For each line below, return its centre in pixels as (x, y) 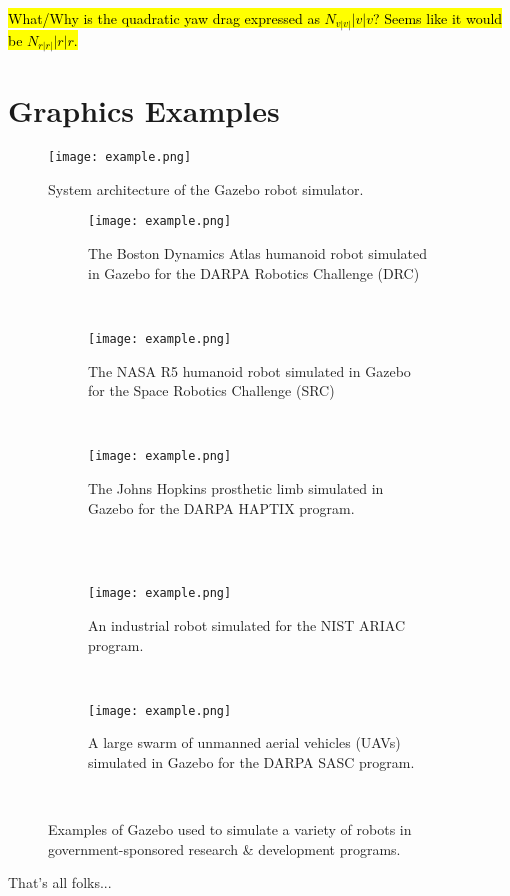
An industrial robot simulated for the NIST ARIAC (247, 624)
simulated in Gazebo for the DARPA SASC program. (251, 762)
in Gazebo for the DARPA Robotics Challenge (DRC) (254, 272)
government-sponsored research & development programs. (224, 848)
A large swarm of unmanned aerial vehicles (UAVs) (244, 742)
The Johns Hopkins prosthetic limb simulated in (236, 487)
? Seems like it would (437, 18)
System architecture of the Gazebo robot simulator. (206, 188)
